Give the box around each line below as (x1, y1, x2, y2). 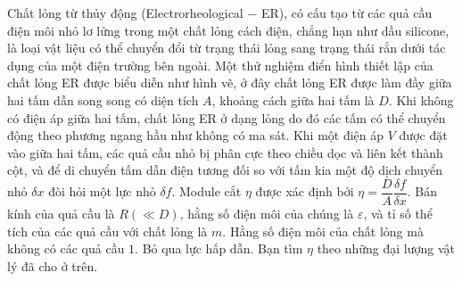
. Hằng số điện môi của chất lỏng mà (222, 221, 424, 240)
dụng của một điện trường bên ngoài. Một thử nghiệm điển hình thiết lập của (7, 55, 433, 74)
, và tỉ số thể (363, 204, 433, 222)
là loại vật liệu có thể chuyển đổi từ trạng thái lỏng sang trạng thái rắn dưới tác (7, 38, 446, 57)
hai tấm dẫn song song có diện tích (7, 90, 199, 109)
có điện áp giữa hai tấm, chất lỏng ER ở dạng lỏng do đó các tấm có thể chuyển (7, 108, 446, 127)
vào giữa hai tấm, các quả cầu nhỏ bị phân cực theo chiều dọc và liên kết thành (7, 143, 443, 161)
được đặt (399, 126, 448, 145)
